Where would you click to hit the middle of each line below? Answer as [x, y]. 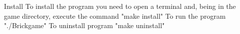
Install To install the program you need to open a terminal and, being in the [120, 6]
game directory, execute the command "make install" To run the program [115, 16]
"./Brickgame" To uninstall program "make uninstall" [84, 25]
